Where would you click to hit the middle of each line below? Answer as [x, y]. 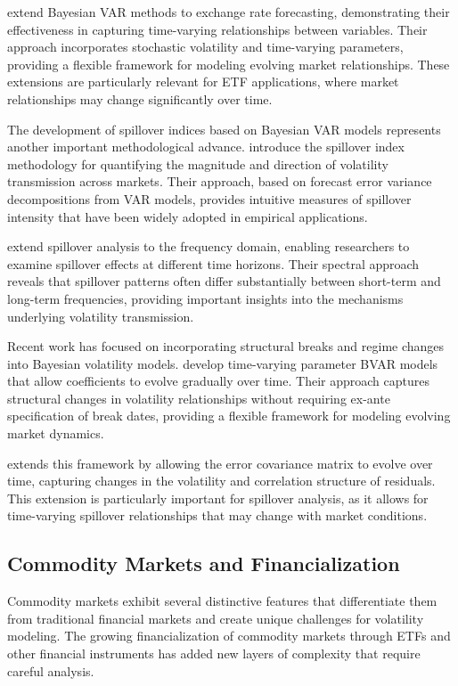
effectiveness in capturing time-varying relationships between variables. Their [217, 29]
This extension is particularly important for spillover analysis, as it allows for [218, 498]
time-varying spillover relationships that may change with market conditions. [217, 515]
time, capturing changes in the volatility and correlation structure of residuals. [221, 481]
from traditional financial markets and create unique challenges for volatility [216, 618]
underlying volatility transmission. [101, 316]
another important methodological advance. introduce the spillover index [206, 147]
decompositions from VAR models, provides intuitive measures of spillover [209, 198]
